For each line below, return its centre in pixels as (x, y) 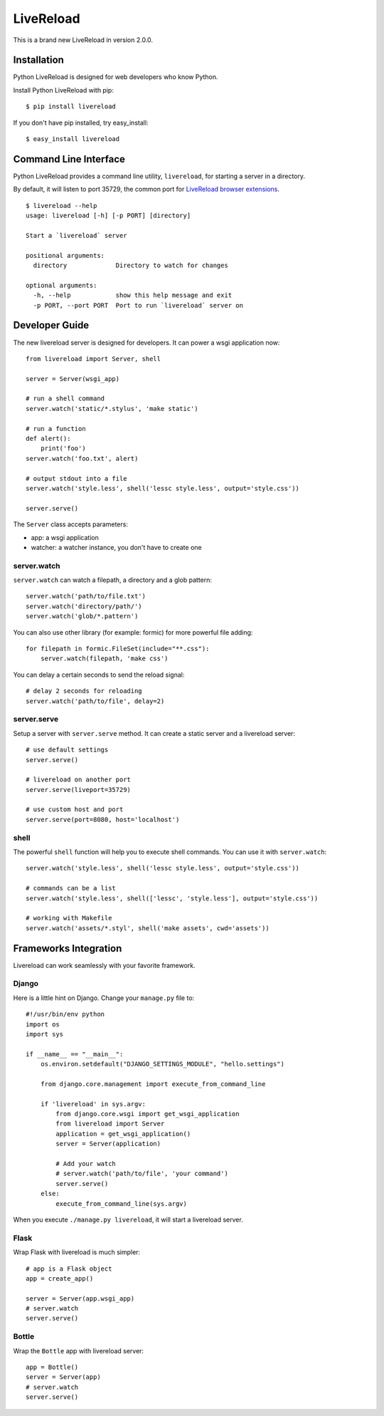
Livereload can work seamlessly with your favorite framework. (104, 965)
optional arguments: (62, 285)
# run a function (56, 428)
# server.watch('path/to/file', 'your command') (142, 1174)
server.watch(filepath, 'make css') (104, 658)
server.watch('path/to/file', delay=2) (95, 701)
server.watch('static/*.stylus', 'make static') (112, 408)
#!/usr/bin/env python (65, 1014)
